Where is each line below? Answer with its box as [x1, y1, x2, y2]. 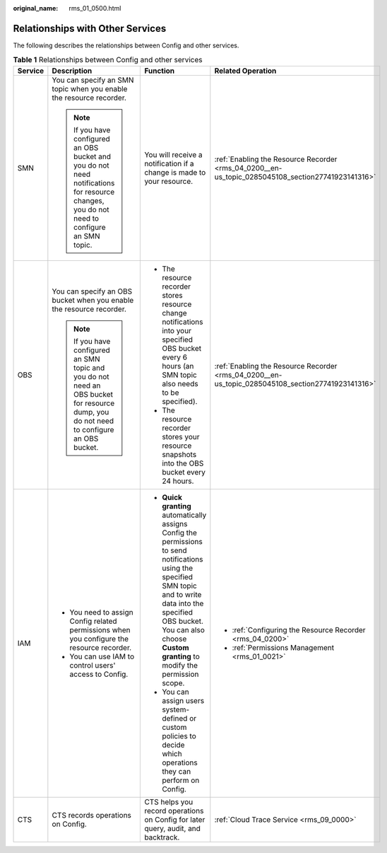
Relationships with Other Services [13, 22, 167, 35]
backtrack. [144, 832, 180, 842]
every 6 [162, 352, 187, 362]
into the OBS [162, 458, 204, 468]
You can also [162, 625, 205, 634]
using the [162, 563, 194, 573]
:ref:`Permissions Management [232, 642, 335, 652]
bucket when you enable [52, 295, 134, 305]
